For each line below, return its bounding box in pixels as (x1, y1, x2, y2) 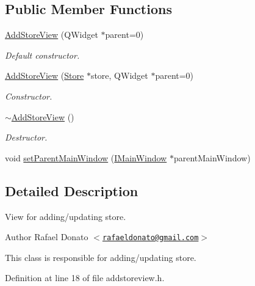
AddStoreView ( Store (5, 69, 84, 82)
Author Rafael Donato (5, 230, 88, 243)
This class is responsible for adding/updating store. (5, 251, 196, 263)
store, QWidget (90, 69, 148, 82)
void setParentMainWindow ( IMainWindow (5, 151, 167, 164)
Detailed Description (5, 181, 138, 200)
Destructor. (5, 131, 48, 144)
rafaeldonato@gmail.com (102, 233, 199, 243)
